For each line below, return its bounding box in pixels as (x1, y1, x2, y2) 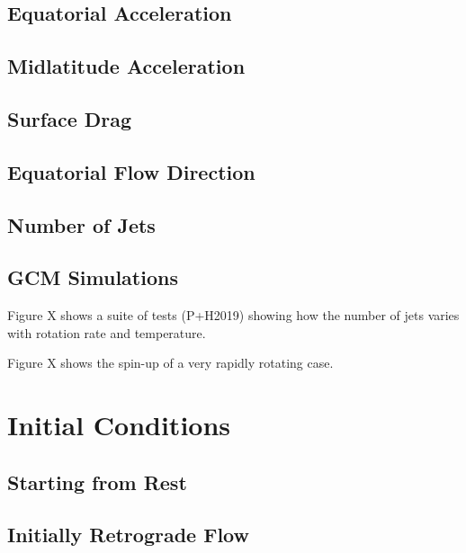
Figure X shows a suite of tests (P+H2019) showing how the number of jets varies (7, 306, 460, 325)
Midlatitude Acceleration (7, 52, 246, 80)
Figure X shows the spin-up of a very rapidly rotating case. (7, 353, 334, 372)
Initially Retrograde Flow (7, 521, 249, 549)
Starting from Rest (7, 468, 187, 495)
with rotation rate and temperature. (7, 323, 206, 342)
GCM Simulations (7, 263, 178, 291)
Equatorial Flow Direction (7, 157, 255, 185)
